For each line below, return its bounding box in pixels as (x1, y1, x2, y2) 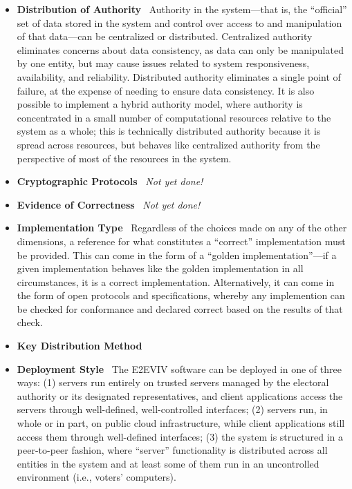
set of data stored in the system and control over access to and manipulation (17, 15, 342, 30)
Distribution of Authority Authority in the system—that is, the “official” (17, 2, 347, 16)
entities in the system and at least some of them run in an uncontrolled (17, 456, 319, 470)
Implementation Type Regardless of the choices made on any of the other (17, 220, 347, 235)
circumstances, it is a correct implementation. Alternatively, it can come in (17, 274, 335, 289)
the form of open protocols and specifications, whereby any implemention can (17, 288, 345, 303)
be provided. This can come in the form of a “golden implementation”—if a (17, 247, 337, 262)
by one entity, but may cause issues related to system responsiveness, (17, 56, 310, 70)
